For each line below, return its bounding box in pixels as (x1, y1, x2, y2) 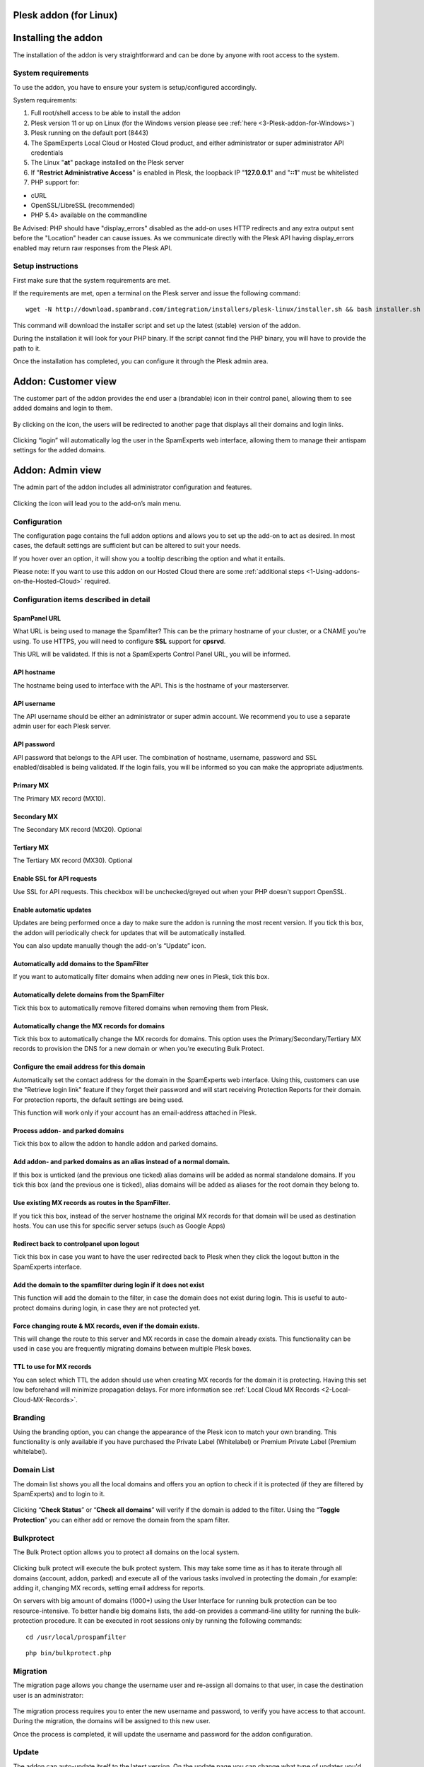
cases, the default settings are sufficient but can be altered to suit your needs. (13, 541, 241, 550)
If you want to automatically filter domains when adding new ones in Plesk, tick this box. (13, 973, 270, 981)
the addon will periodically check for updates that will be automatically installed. (13, 928, 247, 937)
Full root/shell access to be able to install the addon (30, 109, 181, 117)
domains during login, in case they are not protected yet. (35, 1303, 201, 1312)
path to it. (13, 344, 42, 353)
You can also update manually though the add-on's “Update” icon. (13, 941, 206, 950)
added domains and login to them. (13, 404, 113, 413)
